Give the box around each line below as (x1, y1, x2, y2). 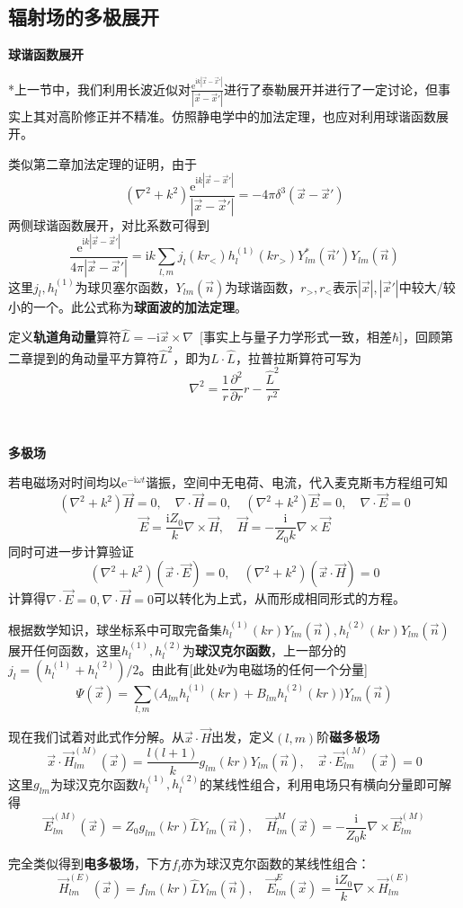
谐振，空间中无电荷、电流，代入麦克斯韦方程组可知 (146, 473, 448, 492)
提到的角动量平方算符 (32, 348, 159, 367)
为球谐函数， (225, 277, 301, 296)
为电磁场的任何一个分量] (226, 660, 368, 679)
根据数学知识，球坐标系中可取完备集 (8, 619, 222, 638)
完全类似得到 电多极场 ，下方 (8, 854, 172, 873)
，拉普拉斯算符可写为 (235, 348, 361, 367)
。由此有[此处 (138, 660, 218, 679)
